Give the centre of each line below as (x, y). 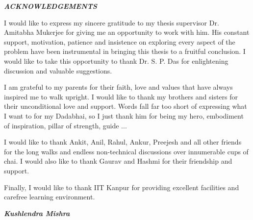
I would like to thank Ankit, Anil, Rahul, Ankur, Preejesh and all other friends (123, 142)
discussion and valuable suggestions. (58, 70)
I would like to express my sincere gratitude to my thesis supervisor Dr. (112, 22)
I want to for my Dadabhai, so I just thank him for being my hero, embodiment (124, 115)
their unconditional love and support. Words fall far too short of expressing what (126, 106)
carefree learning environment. (50, 197)
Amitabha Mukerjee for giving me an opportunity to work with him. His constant (127, 32)
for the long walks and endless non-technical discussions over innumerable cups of (126, 151)
